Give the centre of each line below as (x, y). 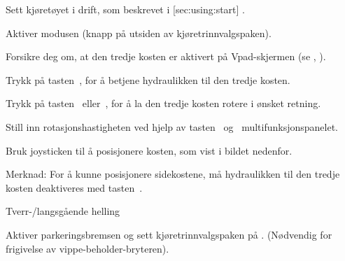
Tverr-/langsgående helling (63, 211)
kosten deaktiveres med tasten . (74, 187)
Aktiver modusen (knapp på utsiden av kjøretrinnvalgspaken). (139, 33)
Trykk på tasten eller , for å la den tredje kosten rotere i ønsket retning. (163, 103)
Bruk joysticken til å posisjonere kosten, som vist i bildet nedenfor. (149, 150)
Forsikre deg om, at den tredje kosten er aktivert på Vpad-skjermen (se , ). (166, 56)
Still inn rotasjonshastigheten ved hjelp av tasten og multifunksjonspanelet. (172, 126)
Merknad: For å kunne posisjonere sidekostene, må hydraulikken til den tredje (173, 174)
